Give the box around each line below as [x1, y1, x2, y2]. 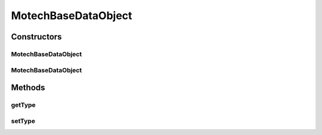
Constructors [11, 32, 62, 42]
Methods [11, 82, 45, 93]
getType [11, 101, 36, 109]
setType [11, 116, 36, 125]
